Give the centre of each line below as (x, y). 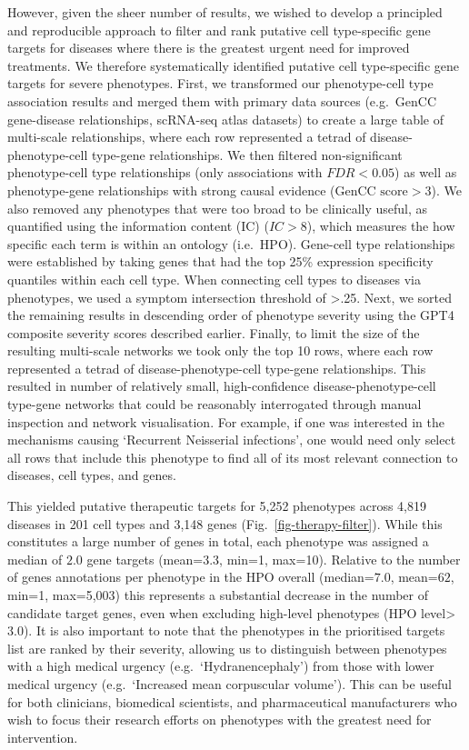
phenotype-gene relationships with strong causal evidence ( (171, 190)
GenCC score (371, 191)
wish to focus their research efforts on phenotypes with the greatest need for (220, 720)
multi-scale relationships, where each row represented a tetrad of (187, 137)
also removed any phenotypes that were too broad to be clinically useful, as (218, 208)
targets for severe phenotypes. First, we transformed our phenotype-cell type (220, 83)
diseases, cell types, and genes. (92, 475)
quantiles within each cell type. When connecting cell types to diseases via (214, 279)
